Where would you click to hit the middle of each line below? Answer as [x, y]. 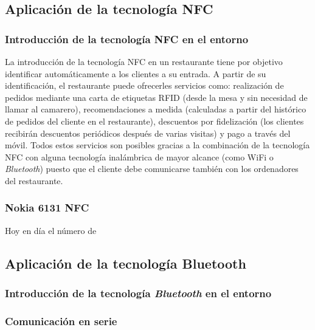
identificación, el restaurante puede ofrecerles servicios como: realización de [144, 85]
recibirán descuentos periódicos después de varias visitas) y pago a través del [148, 133]
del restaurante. [34, 180]
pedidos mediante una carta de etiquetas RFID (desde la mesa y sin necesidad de [156, 97]
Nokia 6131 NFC [47, 208]
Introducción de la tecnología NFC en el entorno [127, 39]
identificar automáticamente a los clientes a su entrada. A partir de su [136, 73]
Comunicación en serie [61, 321]
